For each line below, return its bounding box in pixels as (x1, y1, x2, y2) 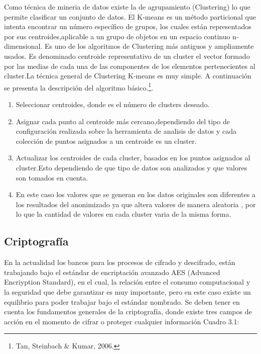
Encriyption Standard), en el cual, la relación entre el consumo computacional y (4, 277, 250, 287)
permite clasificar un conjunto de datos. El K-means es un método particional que (4, 11, 256, 22)
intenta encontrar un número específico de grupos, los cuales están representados (4, 21, 251, 32)
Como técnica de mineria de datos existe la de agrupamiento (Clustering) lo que (4, 2, 250, 12)
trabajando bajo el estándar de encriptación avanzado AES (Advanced (4, 267, 220, 277)
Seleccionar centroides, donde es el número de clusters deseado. (16, 99, 210, 109)
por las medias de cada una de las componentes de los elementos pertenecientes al (4, 60, 255, 71)
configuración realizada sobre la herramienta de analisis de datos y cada (16, 126, 236, 136)
